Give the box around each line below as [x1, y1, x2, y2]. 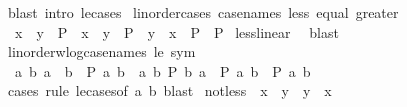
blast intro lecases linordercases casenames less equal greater [7, 2, 399, 22]
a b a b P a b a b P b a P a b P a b [14, 60, 311, 81]
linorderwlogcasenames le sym [7, 41, 196, 62]
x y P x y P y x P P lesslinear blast [14, 21, 339, 42]
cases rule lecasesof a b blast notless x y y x [7, 80, 332, 101]
